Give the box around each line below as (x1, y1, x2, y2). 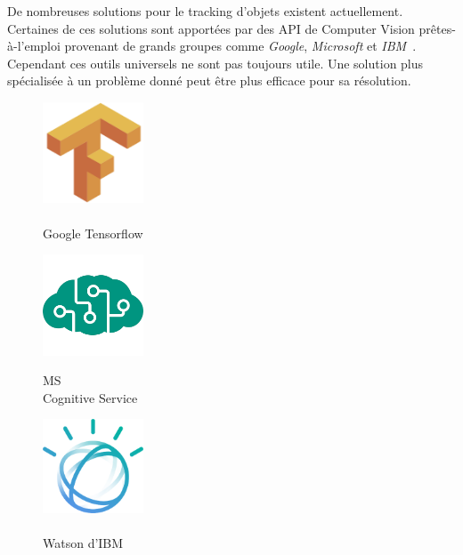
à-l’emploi (7, 36, 61, 55)
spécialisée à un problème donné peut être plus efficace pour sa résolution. (7, 71, 411, 90)
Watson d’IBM (43, 533, 124, 551)
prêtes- (418, 19, 456, 37)
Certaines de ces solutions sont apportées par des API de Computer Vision (7, 19, 415, 37)
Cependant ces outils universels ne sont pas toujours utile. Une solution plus (7, 53, 424, 72)
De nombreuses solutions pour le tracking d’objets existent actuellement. (7, 2, 403, 20)
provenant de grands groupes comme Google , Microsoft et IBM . (64, 36, 417, 55)
